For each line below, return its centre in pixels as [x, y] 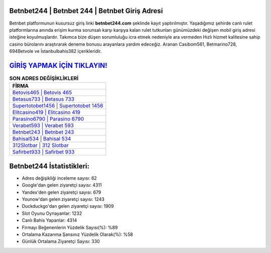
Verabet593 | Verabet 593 [43, 126]
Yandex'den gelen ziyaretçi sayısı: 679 [61, 192]
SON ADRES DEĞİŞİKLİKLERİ [44, 78]
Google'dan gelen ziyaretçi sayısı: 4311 [62, 185]
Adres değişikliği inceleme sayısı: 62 [59, 178]
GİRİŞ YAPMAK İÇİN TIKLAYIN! [58, 65]
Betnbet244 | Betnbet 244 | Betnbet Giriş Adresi [86, 11]
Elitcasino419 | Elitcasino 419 [46, 112]
